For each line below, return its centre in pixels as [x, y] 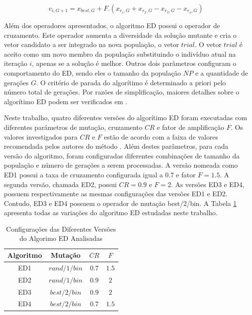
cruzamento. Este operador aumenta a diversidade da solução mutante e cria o [120, 35]
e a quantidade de [221, 72]
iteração [16, 63]
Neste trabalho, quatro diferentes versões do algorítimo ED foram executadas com [126, 118]
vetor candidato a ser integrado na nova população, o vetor [92, 44]
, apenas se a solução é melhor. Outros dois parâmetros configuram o [134, 63]
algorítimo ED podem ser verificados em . [66, 101]
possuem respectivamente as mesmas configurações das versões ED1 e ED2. [116, 194]
